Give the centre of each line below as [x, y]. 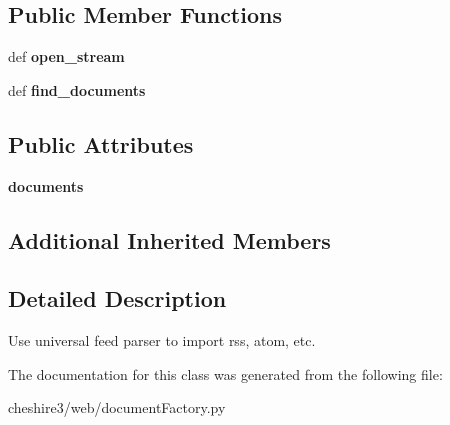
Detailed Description [117, 298]
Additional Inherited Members [169, 239]
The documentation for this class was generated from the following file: [225, 373]
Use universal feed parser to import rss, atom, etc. [162, 340]
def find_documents [77, 89]
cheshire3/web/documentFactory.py [117, 407]
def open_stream [66, 56]
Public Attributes [101, 143]
